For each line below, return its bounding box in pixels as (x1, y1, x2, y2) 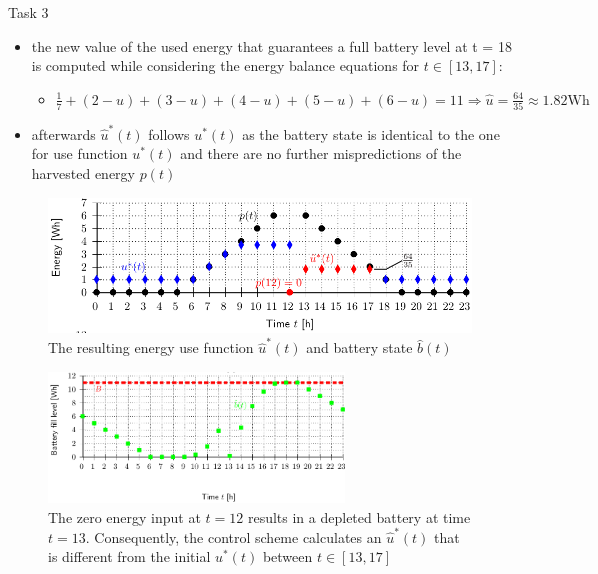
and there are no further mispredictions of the (180, 143, 462, 164)
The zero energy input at (48, 506, 201, 527)
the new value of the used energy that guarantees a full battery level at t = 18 (31, 35, 512, 56)
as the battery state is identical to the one (242, 123, 500, 144)
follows (148, 123, 190, 144)
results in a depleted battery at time (247, 506, 471, 527)
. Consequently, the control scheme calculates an (85, 526, 382, 547)
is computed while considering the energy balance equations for (31, 55, 420, 76)
